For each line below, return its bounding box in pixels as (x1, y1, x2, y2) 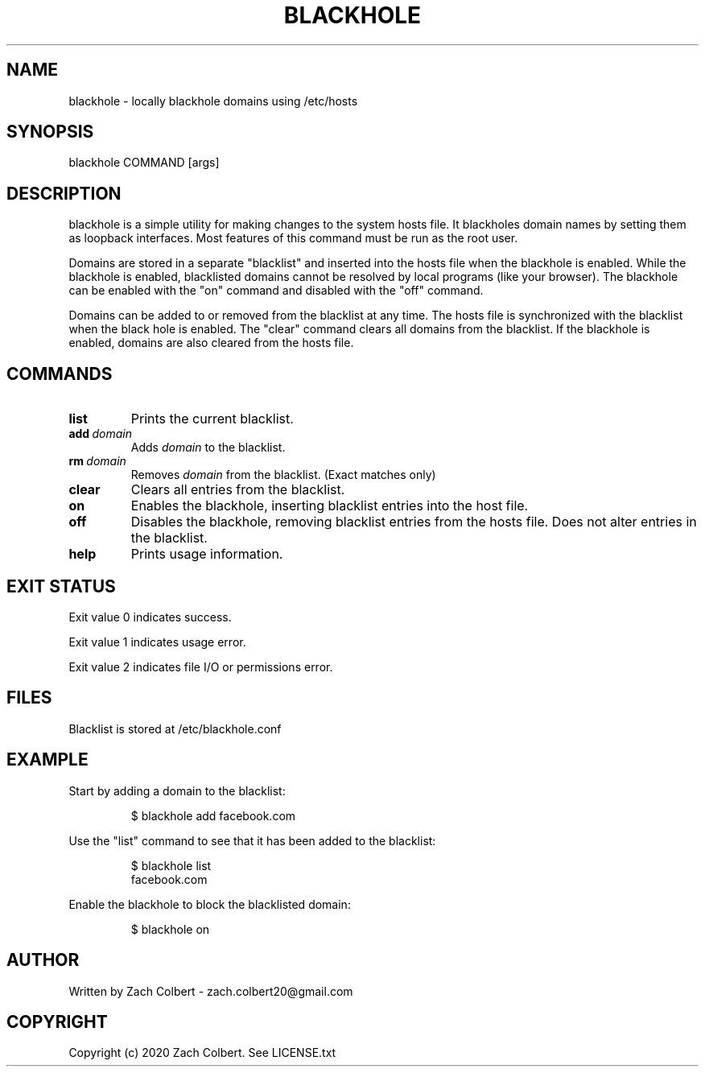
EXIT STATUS (6, 576, 116, 596)
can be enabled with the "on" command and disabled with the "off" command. (68, 283, 484, 298)
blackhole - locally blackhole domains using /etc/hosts (68, 93, 358, 108)
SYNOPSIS (6, 122, 94, 142)
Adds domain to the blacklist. (130, 440, 286, 455)
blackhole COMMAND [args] (68, 155, 220, 170)
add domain (68, 427, 132, 441)
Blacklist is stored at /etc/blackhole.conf (68, 721, 282, 736)
